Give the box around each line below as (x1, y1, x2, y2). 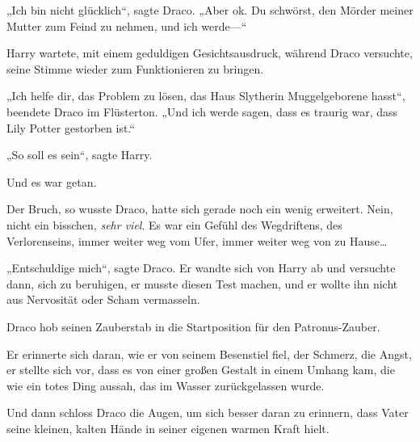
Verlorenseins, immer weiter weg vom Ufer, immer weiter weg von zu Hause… (6, 232, 388, 249)
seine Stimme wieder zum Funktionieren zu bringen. (6, 60, 264, 77)
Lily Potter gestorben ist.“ (6, 119, 135, 136)
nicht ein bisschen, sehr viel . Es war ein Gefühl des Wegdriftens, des (6, 216, 342, 233)
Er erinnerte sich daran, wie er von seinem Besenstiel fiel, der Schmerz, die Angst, (6, 345, 412, 362)
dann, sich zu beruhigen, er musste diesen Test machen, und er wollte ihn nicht (6, 275, 398, 292)
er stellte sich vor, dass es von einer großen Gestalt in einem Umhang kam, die (6, 361, 395, 378)
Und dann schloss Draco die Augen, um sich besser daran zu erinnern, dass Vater (6, 404, 409, 421)
